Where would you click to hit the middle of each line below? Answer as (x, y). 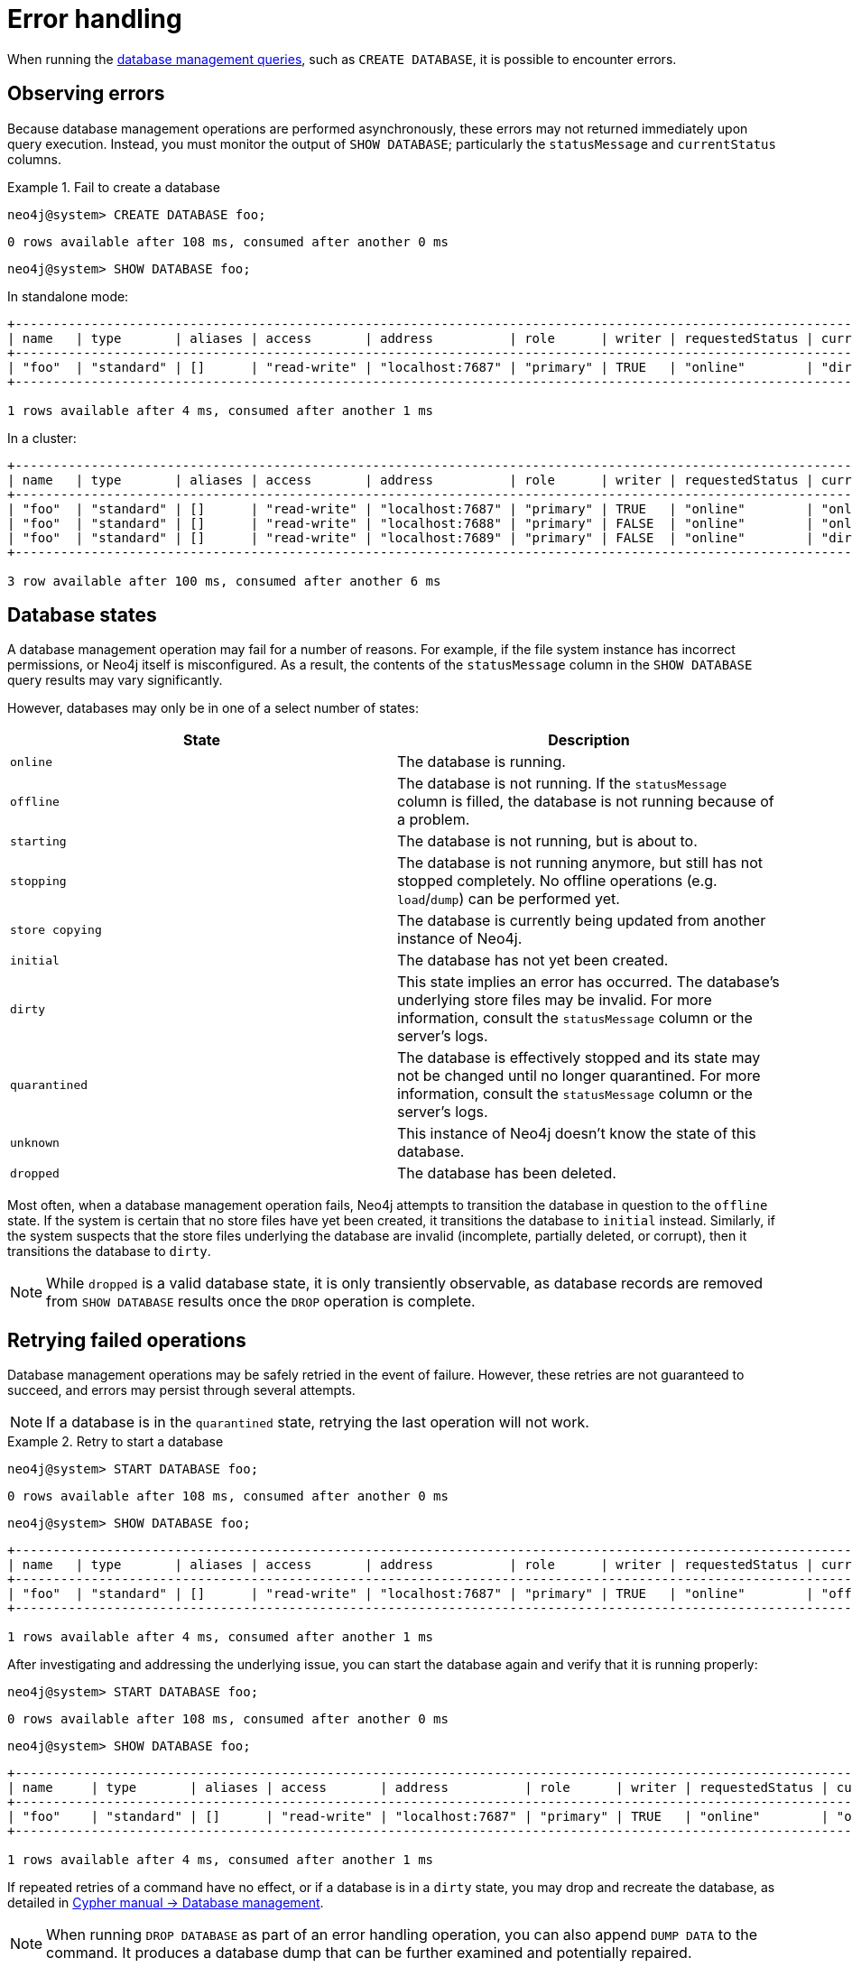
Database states (82, 615)
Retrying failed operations (127, 1340)
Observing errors (86, 94)
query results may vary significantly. (115, 680)
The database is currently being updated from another (582, 921)
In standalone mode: (68, 296)
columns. (35, 159)
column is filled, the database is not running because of (586, 802)
